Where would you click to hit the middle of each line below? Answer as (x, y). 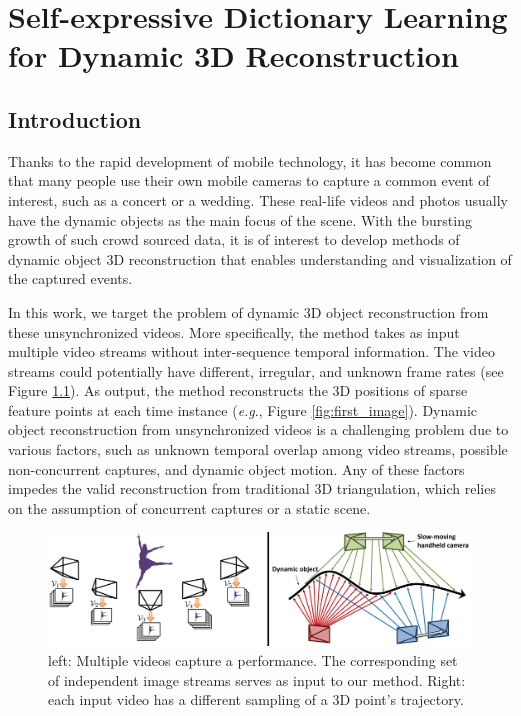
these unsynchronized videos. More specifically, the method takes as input (234, 331)
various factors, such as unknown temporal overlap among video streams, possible (258, 449)
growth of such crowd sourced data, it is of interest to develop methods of (234, 239)
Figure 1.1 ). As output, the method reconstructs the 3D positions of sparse (238, 390)
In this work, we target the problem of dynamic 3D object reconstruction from (248, 311)
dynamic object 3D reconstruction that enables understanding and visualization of (260, 258)
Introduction (75, 118)
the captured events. (70, 278)
